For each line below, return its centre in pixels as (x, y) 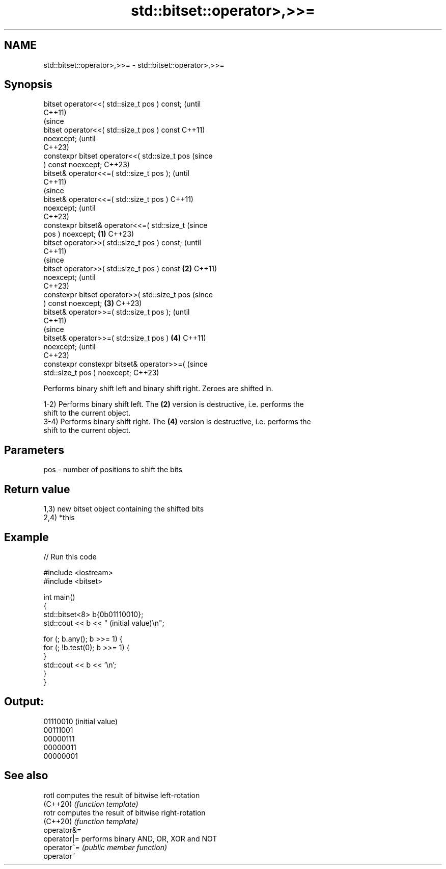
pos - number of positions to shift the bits (113, 470)
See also (26, 776)
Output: (24, 702)
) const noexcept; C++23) (87, 165)
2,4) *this (59, 518)
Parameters (34, 450)
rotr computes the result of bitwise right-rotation (124, 812)
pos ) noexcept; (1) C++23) (89, 234)
